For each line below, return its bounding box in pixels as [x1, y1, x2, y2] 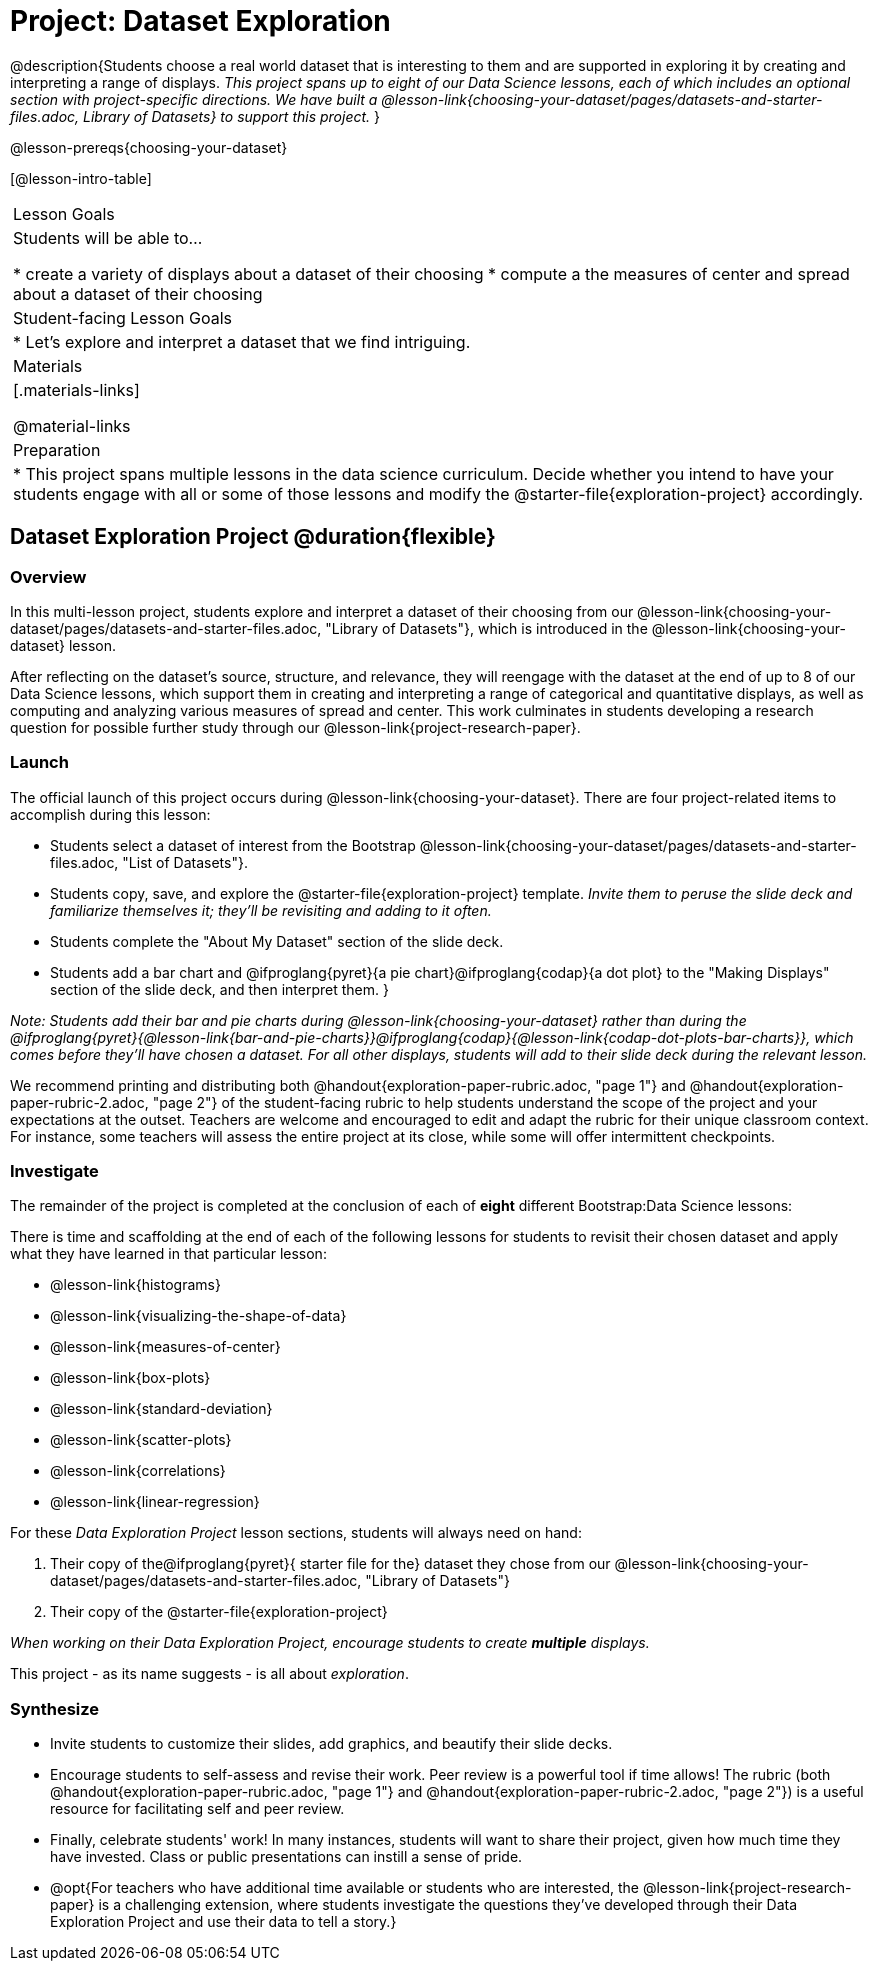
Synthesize [10, 1698, 100, 1719]
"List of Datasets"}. [122, 853, 248, 871]
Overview [10, 566, 87, 587]
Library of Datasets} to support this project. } [83, 107, 380, 125]
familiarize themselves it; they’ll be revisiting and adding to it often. [50, 901, 492, 919]
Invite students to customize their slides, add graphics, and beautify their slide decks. [50, 1735, 613, 1753]
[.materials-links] [13, 379, 140, 400]
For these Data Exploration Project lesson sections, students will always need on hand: [10, 1524, 582, 1542]
